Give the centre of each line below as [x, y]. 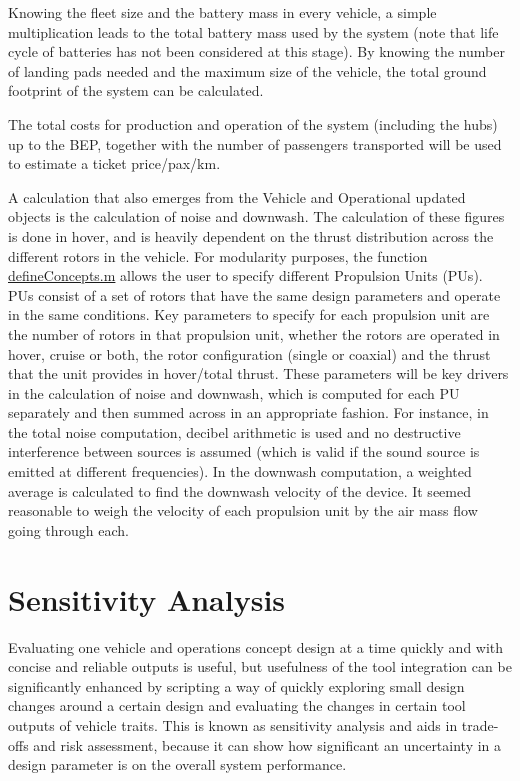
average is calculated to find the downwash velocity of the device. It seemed [239, 490]
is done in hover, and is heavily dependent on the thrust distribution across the [251, 235]
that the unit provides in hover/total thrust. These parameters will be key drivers [258, 373]
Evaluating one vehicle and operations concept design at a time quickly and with [256, 646]
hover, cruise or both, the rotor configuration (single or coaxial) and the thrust [249, 353]
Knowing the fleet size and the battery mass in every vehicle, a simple [222, 12]
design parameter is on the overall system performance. [177, 764]
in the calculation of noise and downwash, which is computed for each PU [234, 392]
